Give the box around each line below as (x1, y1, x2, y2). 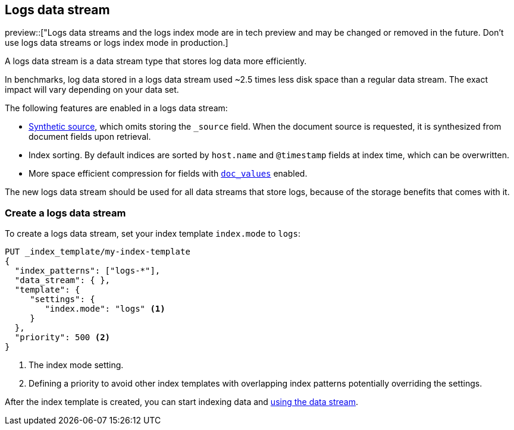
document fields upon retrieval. (29, 131, 151, 142)
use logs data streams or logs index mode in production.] (5, 37, 228, 48)
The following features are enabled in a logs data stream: (5, 103, 228, 114)
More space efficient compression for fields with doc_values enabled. (29, 168, 308, 179)
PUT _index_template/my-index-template (5, 247, 190, 257)
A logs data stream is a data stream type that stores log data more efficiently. (5, 56, 307, 67)
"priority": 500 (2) (14, 332, 111, 343)
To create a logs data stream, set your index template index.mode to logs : (5, 228, 301, 239)
